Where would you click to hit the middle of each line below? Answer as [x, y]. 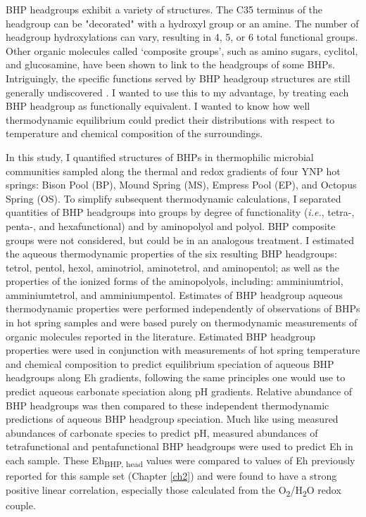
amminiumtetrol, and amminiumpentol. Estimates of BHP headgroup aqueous [174, 294]
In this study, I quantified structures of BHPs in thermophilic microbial [160, 157]
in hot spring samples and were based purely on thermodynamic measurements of [182, 323]
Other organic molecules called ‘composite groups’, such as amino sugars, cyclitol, [182, 50]
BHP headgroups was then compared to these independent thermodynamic [168, 405]
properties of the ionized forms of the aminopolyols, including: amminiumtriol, [175, 281]
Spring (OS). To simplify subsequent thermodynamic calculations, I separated [173, 198]
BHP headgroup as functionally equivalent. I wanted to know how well [158, 106]
